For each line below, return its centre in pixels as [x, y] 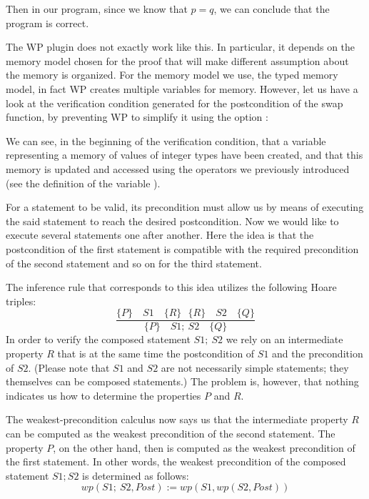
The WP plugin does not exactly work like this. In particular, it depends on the [181, 47]
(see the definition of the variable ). [83, 183]
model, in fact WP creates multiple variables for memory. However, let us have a [182, 88]
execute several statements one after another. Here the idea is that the [160, 235]
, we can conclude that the [272, 9]
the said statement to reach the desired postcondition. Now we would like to [172, 221]
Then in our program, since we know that [97, 9]
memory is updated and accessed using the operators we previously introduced [178, 168]
